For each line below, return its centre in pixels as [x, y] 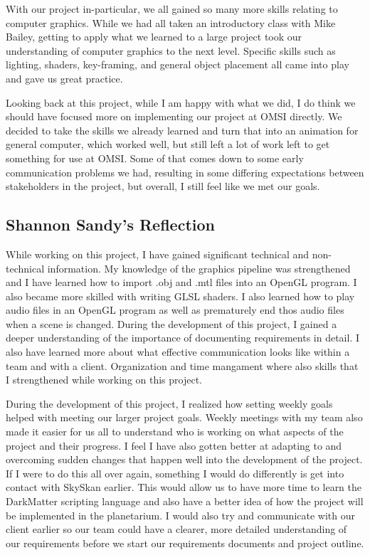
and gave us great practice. [64, 78]
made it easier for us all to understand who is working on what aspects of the [175, 432]
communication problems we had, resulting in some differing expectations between [185, 172]
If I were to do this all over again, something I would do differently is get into [175, 473]
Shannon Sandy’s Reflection [110, 224]
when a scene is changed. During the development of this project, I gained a [171, 323]
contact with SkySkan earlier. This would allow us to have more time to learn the [184, 487]
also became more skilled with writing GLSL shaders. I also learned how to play [180, 296]
